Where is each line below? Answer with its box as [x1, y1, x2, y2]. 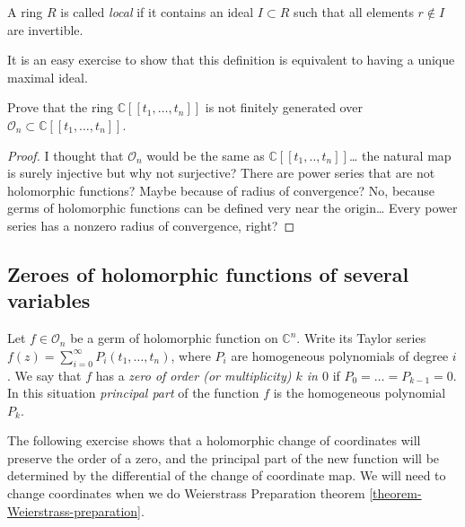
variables [7, 286, 91, 314]
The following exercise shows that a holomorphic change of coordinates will [7, 431, 421, 450]
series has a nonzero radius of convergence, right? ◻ [7, 215, 295, 234]
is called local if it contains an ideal [60, 3, 254, 21]
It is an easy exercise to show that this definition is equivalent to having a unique [7, 50, 455, 69]
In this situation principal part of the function [7, 383, 259, 402]
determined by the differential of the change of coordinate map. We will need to [7, 466, 446, 485]
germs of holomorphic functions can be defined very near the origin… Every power [7, 198, 458, 217]
